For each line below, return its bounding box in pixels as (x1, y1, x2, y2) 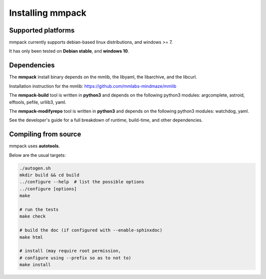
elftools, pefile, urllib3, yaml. (9, 99, 66, 105)
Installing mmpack (9, 7, 87, 18)
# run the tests (19, 207, 59, 212)
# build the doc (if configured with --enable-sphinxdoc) (19, 227, 163, 233)
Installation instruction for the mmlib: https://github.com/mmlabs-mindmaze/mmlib (9, 83, 177, 89)
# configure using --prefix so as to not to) (19, 255, 132, 261)
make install (19, 262, 51, 268)
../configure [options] (19, 186, 77, 192)
